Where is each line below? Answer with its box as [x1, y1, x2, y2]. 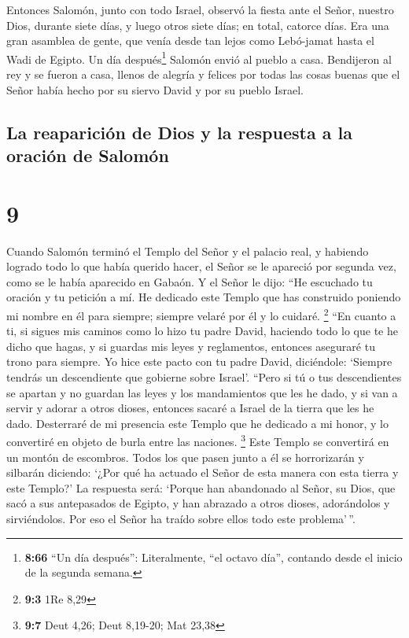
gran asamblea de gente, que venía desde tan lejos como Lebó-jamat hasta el [6, 32, 374, 49]
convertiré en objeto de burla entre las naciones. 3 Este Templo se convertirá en [6, 431, 389, 449]
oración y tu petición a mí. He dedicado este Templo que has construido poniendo [6, 289, 401, 305]
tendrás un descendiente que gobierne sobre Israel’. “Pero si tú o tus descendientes [6, 368, 402, 385]
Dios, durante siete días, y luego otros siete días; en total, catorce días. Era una [6, 17, 389, 33]
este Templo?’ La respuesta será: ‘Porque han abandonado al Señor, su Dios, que [6, 479, 396, 496]
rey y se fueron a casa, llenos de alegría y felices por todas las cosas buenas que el [6, 66, 400, 83]
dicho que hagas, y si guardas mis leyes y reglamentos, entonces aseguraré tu [6, 337, 375, 354]
